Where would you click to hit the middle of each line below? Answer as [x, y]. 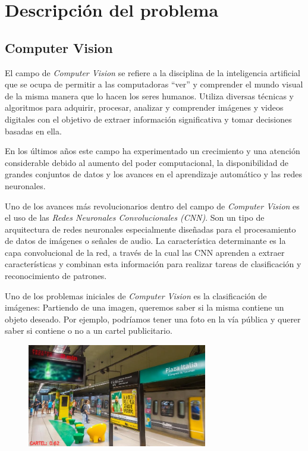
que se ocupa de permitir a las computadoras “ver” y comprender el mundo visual [154, 84]
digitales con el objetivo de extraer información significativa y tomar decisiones [148, 119]
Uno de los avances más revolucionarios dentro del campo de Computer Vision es [152, 206]
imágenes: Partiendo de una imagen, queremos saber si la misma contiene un [144, 307]
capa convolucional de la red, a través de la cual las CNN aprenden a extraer [145, 252]
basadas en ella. [33, 131]
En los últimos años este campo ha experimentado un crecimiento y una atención [153, 151]
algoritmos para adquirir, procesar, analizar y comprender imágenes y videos [144, 107]
